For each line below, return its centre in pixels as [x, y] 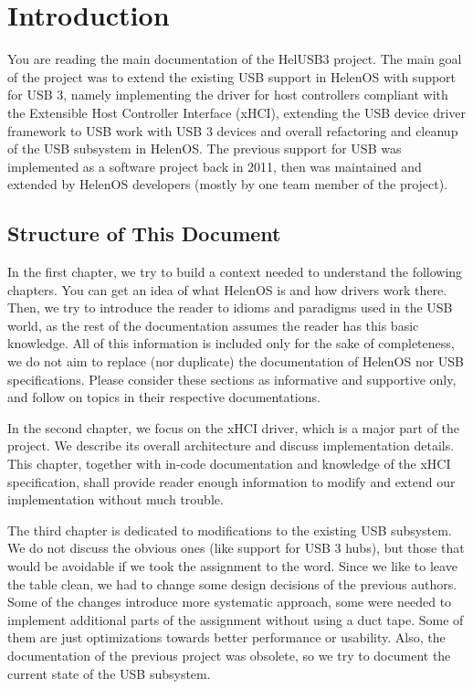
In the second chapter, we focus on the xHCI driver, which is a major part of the [234, 427]
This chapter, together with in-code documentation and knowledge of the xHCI [229, 464]
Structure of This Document [144, 233]
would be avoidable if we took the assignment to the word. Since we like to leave [232, 565]
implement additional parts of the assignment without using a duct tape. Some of [236, 619]
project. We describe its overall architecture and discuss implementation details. [231, 445]
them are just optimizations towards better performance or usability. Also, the [226, 637]
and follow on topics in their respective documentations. [164, 397]
